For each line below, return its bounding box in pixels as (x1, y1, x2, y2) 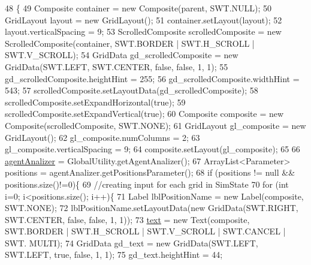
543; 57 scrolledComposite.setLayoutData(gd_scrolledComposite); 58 (5, 84, 258, 97)
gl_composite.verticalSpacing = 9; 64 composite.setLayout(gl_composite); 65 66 (5, 143, 300, 155)
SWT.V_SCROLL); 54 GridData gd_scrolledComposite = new (5, 49, 238, 61)
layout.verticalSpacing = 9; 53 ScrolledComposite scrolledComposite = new (5, 25, 282, 38)
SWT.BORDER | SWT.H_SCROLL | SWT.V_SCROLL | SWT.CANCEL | (5, 225, 286, 237)
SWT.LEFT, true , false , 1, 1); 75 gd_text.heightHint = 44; (5, 248, 223, 261)
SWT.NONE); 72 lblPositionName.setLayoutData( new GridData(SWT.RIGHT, (5, 201, 298, 214)
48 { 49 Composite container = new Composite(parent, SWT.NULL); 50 (5, 2, 272, 14)
